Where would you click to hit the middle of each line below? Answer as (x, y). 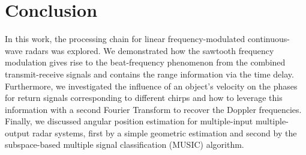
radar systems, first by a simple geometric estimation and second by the (164, 132)
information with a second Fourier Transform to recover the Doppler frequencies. (153, 109)
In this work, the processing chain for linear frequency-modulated (125, 39)
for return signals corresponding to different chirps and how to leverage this (144, 98)
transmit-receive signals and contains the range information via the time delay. (149, 74)
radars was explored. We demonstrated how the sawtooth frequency (150, 50)
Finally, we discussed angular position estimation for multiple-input (129, 121)
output (17, 132)
